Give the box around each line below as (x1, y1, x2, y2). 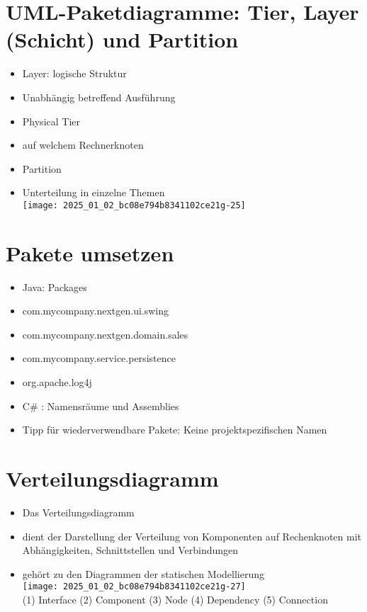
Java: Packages (22, 279, 87, 294)
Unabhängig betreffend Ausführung (22, 89, 176, 104)
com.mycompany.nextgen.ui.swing (22, 303, 169, 318)
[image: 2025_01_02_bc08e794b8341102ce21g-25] (22, 200, 246, 210)
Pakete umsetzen (6, 238, 174, 267)
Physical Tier (22, 113, 80, 128)
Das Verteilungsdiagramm (22, 504, 135, 519)
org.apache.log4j (22, 375, 92, 390)
